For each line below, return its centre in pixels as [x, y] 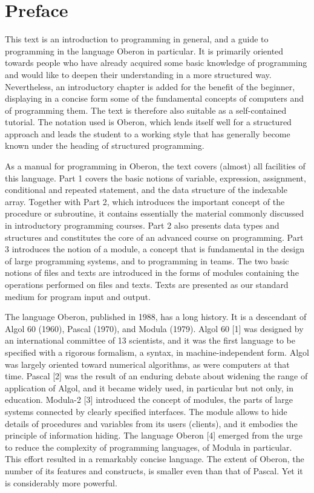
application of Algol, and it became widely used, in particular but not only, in [149, 387]
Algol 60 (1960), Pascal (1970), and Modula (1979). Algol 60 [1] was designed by [154, 328]
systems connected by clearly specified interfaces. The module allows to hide [146, 411]
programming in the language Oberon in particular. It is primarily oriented [144, 51]
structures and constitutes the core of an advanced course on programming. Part [154, 237]
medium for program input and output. [78, 296]
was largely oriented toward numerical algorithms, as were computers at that [147, 364]
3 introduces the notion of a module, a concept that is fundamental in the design [155, 249]
